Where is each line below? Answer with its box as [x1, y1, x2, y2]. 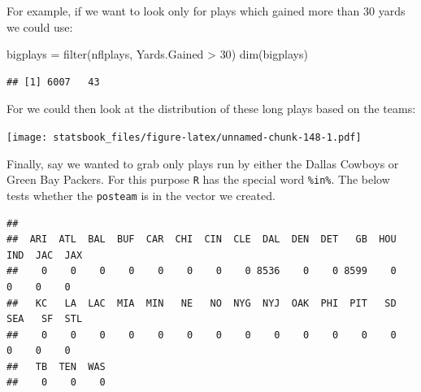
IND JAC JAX [7, 249, 83, 261]
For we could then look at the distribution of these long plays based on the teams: [7, 100, 416, 117]
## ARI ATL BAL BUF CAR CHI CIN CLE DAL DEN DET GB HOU [7, 233, 397, 246]
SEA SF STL [7, 313, 83, 325]
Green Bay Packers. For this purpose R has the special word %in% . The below [7, 171, 390, 188]
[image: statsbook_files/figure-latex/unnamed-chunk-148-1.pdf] [7, 131, 362, 143]
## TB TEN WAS [7, 360, 106, 372]
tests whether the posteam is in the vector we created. [7, 186, 276, 203]
